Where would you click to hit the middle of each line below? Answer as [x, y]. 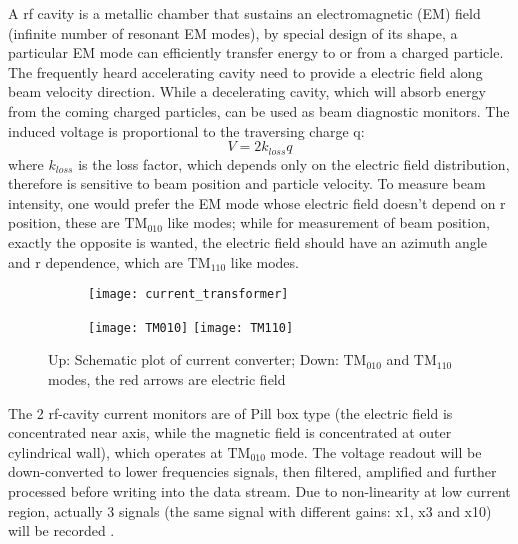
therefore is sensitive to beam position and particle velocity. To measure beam [247, 183]
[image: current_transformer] [188, 294]
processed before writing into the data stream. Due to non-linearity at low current [259, 491]
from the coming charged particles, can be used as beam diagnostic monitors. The [259, 110]
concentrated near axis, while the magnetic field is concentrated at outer [230, 432]
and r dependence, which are [96, 261]
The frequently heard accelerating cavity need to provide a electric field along [245, 71]
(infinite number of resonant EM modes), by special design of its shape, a [233, 32]
